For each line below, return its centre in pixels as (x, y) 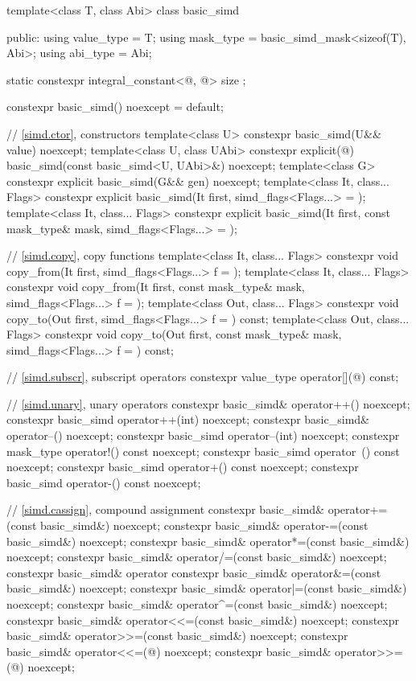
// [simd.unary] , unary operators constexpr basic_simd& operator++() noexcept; (208, 403)
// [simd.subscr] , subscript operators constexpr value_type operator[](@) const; (203, 377)
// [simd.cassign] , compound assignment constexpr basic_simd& (166, 509)
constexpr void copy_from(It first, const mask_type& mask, (156, 287)
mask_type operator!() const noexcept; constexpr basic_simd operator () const (203, 451)
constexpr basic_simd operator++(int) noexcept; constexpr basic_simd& (188, 419)
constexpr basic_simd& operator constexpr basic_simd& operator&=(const (194, 572)
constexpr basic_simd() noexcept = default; (115, 107)
